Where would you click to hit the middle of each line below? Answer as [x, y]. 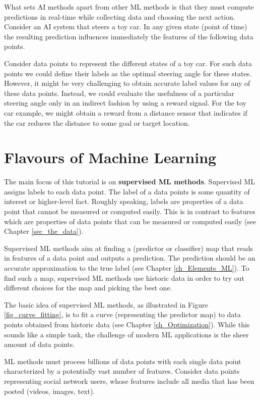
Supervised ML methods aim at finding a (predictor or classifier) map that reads [128, 248]
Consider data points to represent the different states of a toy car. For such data [128, 63]
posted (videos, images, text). [50, 391]
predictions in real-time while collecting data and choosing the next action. [120, 16]
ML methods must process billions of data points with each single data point [123, 361]
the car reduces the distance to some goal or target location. [97, 122]
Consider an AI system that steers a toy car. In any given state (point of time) [126, 27]
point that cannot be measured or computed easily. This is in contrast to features [130, 211]
